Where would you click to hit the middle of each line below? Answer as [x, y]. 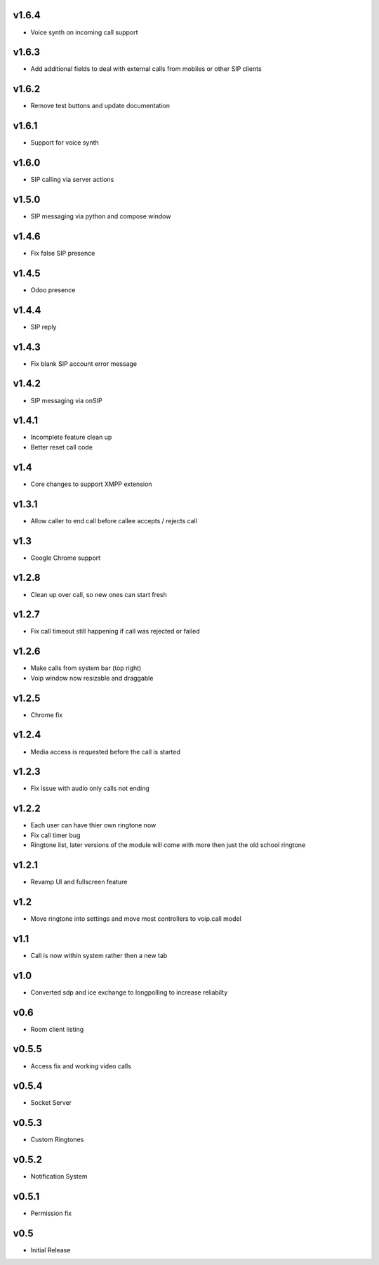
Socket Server [51, 1103]
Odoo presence [53, 290]
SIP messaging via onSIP [66, 400]
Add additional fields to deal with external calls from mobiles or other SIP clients [146, 69]
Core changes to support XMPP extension [91, 484]
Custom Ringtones [57, 1140]
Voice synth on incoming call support [84, 32]
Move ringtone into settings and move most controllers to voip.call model [136, 918]
